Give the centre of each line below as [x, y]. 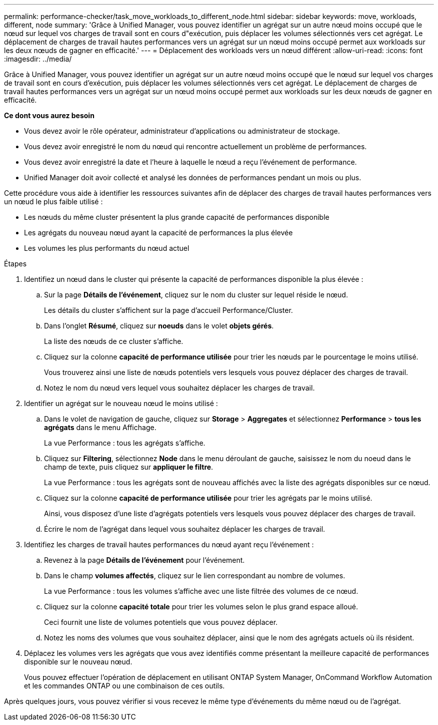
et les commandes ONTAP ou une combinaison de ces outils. [124, 686]
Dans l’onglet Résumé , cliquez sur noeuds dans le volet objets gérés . [159, 326]
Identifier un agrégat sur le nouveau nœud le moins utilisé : [121, 403]
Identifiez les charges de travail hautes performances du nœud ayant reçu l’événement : [169, 545]
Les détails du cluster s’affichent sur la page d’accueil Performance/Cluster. [168, 310]
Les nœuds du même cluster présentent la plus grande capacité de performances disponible [177, 217]
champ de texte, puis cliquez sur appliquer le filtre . [129, 467]
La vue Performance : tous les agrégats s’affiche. [125, 443]
